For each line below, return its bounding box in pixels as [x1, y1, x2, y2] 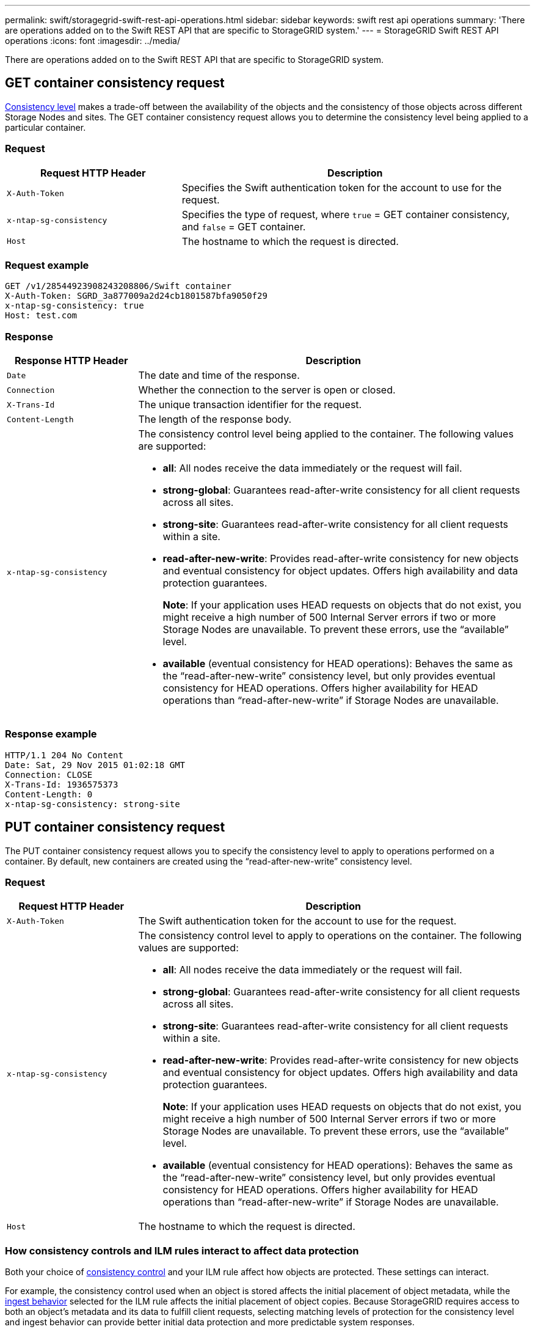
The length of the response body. [138, 413, 292, 426]
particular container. [5, 122, 86, 133]
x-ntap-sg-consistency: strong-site [5, 799, 180, 809]
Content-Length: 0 [5, 789, 93, 799]
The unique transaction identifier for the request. [138, 398, 362, 411]
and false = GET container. [181, 220, 306, 233]
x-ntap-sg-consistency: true [5, 301, 144, 311]
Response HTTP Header [15, 354, 128, 367]
